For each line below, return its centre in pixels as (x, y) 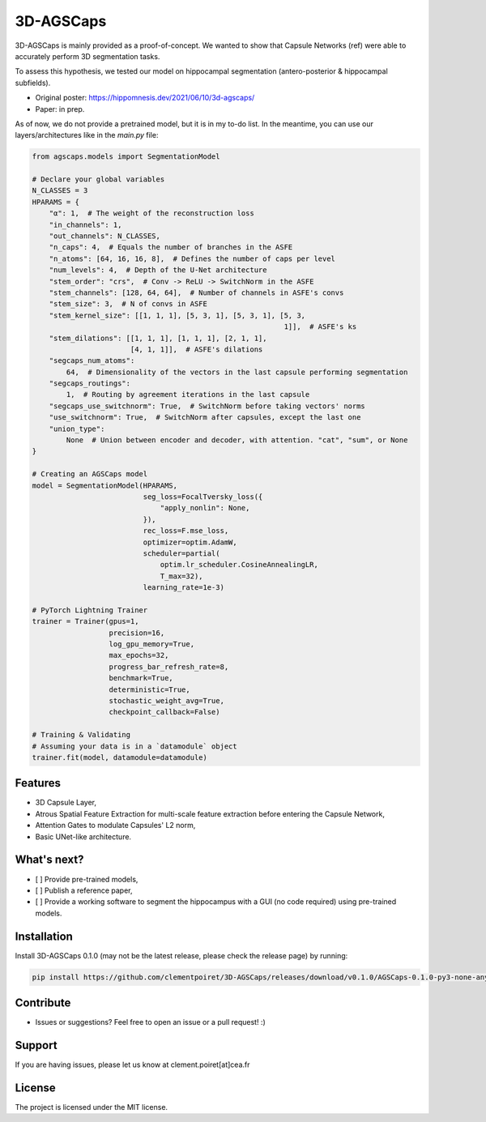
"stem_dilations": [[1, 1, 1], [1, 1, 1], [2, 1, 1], (158, 338)
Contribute (43, 1003)
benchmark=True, (141, 678)
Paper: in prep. (60, 109)
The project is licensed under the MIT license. (92, 1107)
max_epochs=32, (139, 655)
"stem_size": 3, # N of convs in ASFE (128, 304)
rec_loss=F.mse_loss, (186, 531)
